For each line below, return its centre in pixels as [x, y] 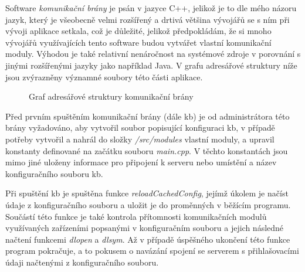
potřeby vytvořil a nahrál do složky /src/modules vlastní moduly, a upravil [140, 139]
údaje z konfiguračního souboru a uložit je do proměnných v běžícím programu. [148, 204]
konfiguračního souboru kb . [54, 173]
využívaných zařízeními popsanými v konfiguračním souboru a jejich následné [145, 228]
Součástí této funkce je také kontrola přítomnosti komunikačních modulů [136, 216]
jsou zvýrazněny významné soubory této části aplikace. [104, 76]
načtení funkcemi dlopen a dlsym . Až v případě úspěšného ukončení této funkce [148, 239]
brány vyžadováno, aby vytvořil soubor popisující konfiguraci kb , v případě [140, 127]
